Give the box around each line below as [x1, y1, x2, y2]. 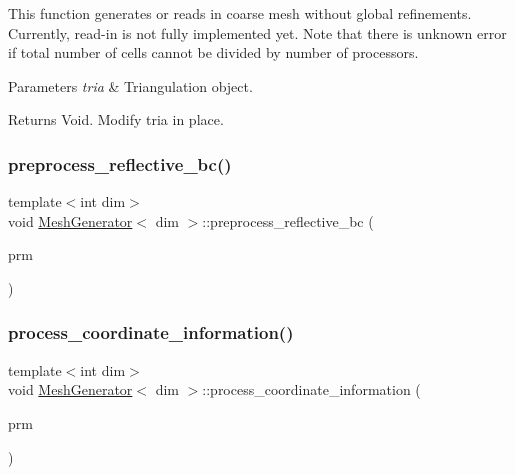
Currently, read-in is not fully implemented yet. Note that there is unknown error [8, 22, 507, 43]
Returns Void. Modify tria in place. [8, 109, 224, 130]
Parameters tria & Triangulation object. [8, 75, 253, 96]
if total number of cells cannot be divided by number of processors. [8, 42, 419, 63]
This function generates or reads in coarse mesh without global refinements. [8, 3, 472, 23]
